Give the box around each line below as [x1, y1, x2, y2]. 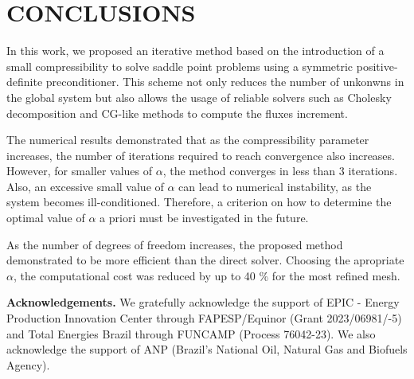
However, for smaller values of [6, 162, 153, 179]
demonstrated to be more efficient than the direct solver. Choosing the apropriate [6, 252, 404, 268]
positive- [356, 57, 398, 74]
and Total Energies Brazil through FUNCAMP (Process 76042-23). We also [6, 325, 376, 342]
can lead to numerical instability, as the [178, 178, 372, 194]
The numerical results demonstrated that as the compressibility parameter [6, 131, 369, 148]
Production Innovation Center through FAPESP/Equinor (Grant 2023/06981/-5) [6, 310, 402, 326]
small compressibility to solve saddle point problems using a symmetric [6, 57, 353, 74]
